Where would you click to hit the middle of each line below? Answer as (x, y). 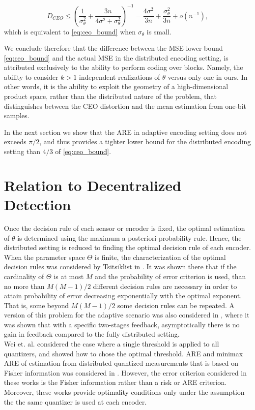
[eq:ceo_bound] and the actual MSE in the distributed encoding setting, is (116, 57)
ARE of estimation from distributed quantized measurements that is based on (121, 363)
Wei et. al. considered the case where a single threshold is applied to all (112, 344)
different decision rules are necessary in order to (165, 286)
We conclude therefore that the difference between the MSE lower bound (113, 48)
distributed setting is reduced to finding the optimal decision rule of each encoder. (127, 247)
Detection (38, 204)
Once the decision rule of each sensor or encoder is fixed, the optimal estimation (125, 228)
